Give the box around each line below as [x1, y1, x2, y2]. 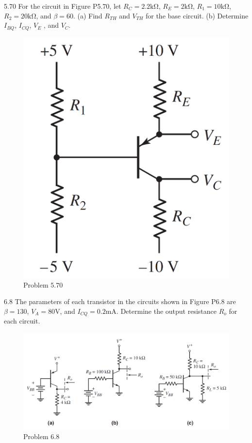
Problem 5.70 [23, 280, 63, 290]
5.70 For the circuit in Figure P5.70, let [4, 1, 121, 11]
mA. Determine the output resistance [105, 306, 217, 316]
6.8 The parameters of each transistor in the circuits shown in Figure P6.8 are [4, 296, 236, 307]
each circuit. [4, 316, 40, 326]
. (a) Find [73, 10, 102, 20]
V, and [55, 306, 75, 316]
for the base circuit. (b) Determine [145, 10, 249, 20]
